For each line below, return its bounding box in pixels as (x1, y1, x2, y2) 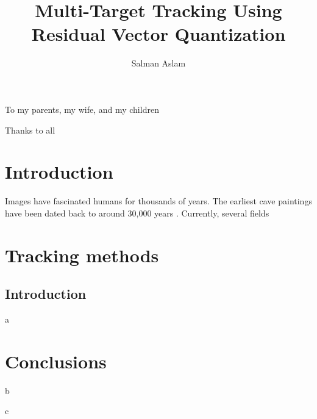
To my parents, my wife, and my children (5, 102, 159, 115)
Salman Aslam (131, 57, 186, 70)
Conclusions (5, 348, 107, 373)
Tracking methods (5, 242, 159, 267)
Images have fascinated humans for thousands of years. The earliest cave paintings (5, 195, 312, 207)
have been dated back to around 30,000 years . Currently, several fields (5, 206, 269, 219)
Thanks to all (5, 123, 55, 136)
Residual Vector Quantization (31, 21, 286, 46)
